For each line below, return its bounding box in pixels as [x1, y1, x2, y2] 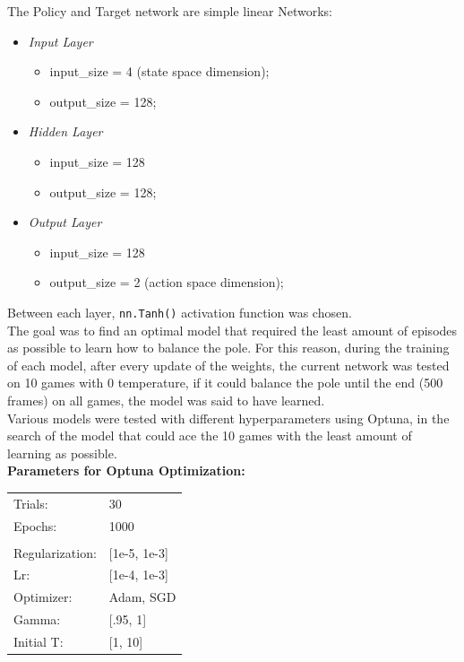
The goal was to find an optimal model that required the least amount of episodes [7, 320, 458, 339]
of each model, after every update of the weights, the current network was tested [7, 355, 450, 374]
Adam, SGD [108, 588, 176, 606]
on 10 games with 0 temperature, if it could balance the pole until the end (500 [7, 373, 443, 392]
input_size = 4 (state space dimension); [49, 62, 270, 81]
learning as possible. [7, 443, 117, 462]
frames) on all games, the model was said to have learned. [7, 390, 325, 409]
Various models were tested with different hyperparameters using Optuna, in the [7, 408, 450, 427]
